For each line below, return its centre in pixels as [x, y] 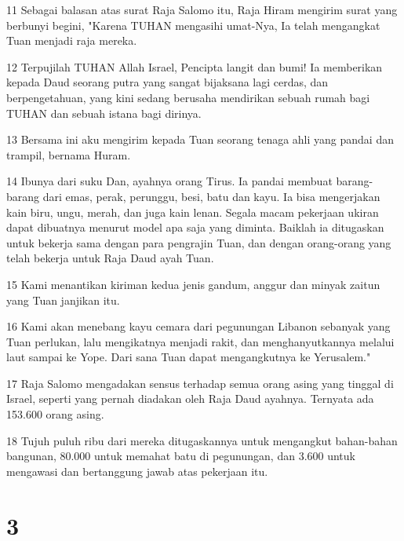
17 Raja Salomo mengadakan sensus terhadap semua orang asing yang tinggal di [200, 383]
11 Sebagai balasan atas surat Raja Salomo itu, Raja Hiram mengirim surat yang [202, 9]
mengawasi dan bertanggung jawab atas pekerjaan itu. [137, 471]
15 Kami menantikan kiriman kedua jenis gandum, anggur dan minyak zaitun [193, 284]
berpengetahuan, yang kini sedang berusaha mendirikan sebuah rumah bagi [188, 97]
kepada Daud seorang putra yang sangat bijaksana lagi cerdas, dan [167, 82]
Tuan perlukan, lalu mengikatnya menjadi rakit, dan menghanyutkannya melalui [200, 341]
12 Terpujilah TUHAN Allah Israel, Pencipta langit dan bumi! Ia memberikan [195, 66]
